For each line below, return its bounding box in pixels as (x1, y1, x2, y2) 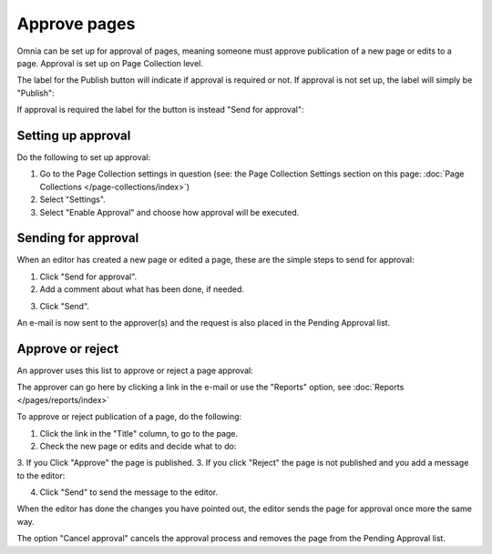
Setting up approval (16, 127, 131, 143)
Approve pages (16, 14, 136, 34)
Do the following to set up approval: (16, 152, 151, 163)
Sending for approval (16, 230, 139, 246)
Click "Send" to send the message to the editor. (39, 487, 219, 498)
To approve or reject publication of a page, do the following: (16, 411, 242, 422)
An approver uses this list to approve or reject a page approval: (16, 365, 254, 376)
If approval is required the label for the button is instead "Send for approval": (16, 105, 304, 116)
